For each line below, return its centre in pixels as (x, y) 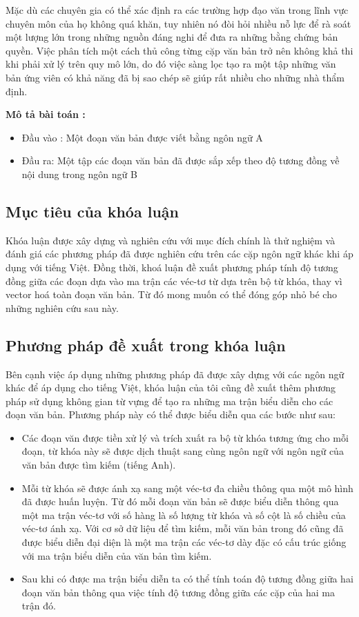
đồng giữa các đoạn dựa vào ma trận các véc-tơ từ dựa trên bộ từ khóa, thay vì (174, 281)
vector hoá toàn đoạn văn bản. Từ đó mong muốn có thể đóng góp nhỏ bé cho (171, 294)
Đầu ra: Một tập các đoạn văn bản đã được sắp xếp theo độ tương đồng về (181, 160)
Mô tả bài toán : (46, 114)
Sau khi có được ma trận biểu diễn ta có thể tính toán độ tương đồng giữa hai (187, 579)
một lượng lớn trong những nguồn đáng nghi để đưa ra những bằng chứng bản (172, 37)
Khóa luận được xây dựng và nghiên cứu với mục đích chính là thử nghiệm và (171, 240)
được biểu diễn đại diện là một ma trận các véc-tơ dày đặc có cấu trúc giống (184, 542)
